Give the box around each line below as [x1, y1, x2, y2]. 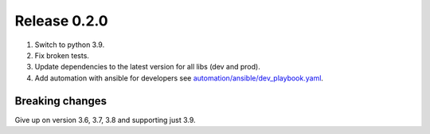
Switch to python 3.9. [34, 40, 105, 49]
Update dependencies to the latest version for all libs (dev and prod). [34, 62, 260, 72]
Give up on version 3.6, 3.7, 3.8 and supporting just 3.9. [14, 115, 196, 124]
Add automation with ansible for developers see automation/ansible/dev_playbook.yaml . [34, 73, 324, 83]
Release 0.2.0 [14, 12, 108, 30]
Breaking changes [14, 94, 107, 108]
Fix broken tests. [34, 50, 89, 60]
